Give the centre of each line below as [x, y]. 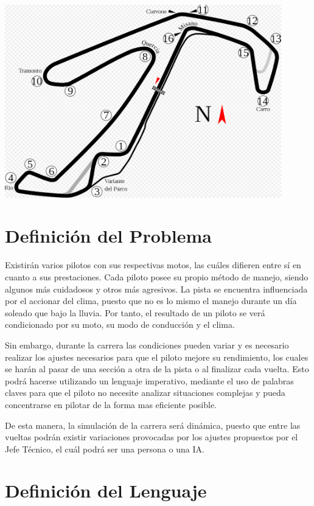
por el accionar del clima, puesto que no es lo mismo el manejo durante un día [151, 301]
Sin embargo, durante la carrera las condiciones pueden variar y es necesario [147, 345]
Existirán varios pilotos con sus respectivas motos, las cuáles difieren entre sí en [153, 265]
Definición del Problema [108, 236]
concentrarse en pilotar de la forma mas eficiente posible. [111, 404]
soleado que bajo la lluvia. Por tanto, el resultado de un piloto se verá [135, 312]
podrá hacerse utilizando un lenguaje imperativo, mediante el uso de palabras [149, 380]
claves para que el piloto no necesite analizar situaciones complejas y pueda [145, 393]
